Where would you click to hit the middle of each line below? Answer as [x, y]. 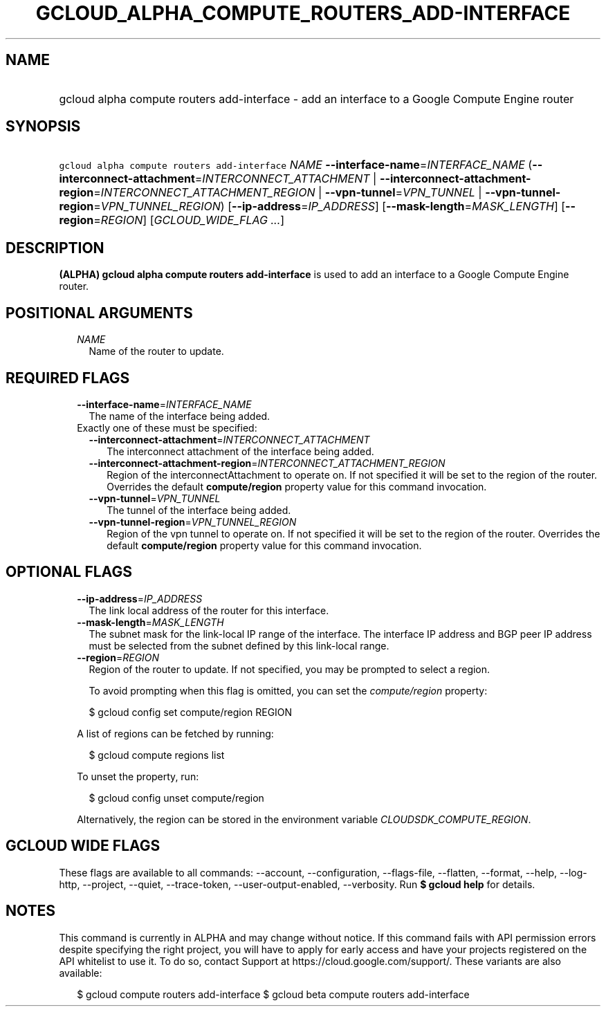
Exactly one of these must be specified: [167, 427]
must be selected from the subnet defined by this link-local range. [239, 645]
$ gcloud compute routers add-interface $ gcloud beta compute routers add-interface [273, 994]
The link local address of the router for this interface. [209, 610]
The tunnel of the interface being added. [199, 510]
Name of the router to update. [156, 351]
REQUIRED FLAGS [68, 378]
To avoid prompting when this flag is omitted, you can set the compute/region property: [288, 690]
